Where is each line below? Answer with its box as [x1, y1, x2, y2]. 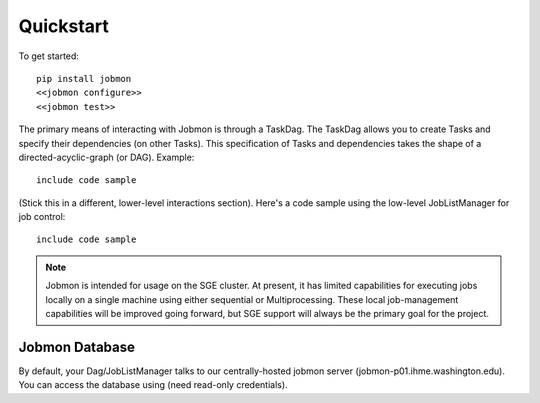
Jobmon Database [18, 338, 135, 355]
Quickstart [18, 15, 110, 37]
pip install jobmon [36, 73, 132, 84]
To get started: [18, 50, 80, 62]
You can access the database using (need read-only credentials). [18, 379, 289, 391]
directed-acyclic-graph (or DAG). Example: [18, 151, 195, 163]
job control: [18, 211, 66, 223]
